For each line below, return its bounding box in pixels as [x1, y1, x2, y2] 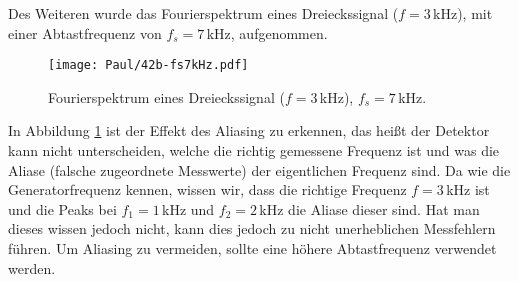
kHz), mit [433, 3, 493, 23]
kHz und [162, 198, 215, 219]
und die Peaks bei [8, 198, 117, 219]
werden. [8, 257, 56, 278]
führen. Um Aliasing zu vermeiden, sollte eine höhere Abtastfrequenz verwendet [8, 238, 497, 258]
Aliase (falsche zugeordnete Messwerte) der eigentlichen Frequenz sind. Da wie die [8, 159, 511, 180]
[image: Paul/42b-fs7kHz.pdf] [48, 58, 249, 73]
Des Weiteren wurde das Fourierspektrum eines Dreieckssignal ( [8, 3, 399, 23]
